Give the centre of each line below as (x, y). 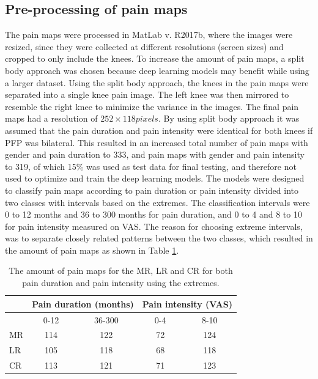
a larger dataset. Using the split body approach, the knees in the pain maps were (157, 82)
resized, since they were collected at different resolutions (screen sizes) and (144, 46)
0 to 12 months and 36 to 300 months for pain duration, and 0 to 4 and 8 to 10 (153, 214)
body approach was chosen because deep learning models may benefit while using (157, 70)
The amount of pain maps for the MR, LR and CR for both (121, 270)
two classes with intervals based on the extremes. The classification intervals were (157, 202)
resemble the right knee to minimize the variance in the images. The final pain (152, 106)
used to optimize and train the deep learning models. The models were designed (155, 178)
